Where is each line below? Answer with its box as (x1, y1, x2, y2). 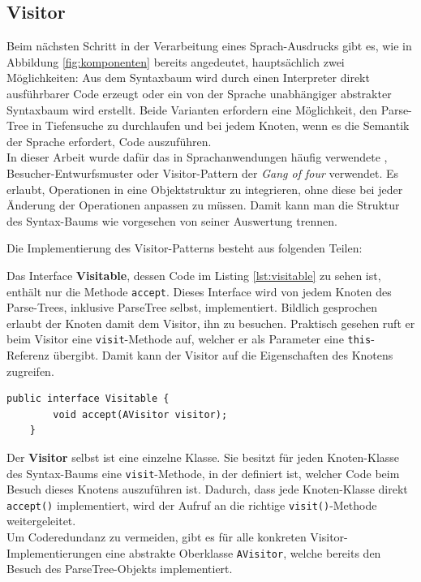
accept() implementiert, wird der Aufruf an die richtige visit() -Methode (6, 496, 377, 513)
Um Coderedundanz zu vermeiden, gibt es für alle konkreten (6, 528, 307, 545)
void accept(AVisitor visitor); (53, 408, 228, 420)
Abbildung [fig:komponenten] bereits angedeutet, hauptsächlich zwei (6, 53, 345, 70)
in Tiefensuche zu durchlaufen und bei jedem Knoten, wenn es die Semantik (32, 117, 410, 134)
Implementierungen (6, 544, 102, 561)
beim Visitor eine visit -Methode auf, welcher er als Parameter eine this (6, 330, 372, 347)
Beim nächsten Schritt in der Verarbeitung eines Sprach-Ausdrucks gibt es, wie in (6, 37, 412, 54)
